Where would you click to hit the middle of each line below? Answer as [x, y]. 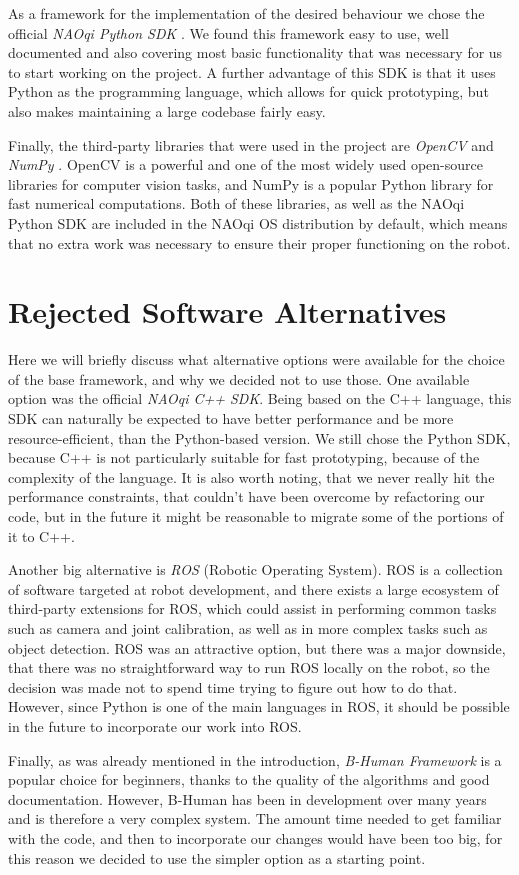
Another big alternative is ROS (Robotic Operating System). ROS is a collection [255, 569]
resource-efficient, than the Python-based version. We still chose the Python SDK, [259, 437]
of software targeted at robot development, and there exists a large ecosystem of [253, 588]
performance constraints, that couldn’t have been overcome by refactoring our [246, 496]
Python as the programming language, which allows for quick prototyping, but [248, 91]
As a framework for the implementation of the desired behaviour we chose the [246, 13]
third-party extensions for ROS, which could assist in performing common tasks [252, 608]
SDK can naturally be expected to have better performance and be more [231, 418]
